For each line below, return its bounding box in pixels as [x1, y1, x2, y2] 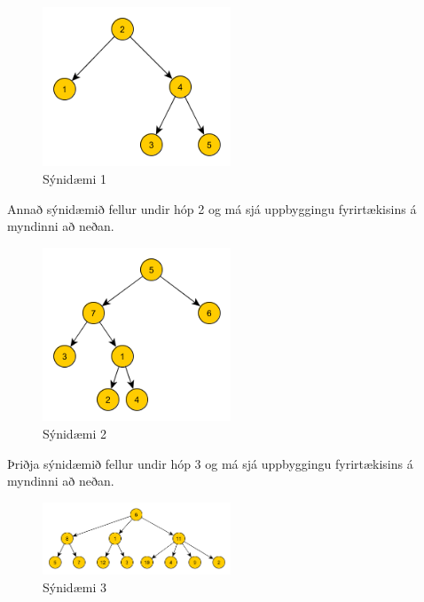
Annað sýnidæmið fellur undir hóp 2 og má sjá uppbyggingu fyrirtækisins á [7, 199, 417, 218]
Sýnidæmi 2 [43, 424, 106, 443]
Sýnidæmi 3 [43, 577, 106, 596]
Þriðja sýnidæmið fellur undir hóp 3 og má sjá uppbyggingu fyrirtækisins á [7, 454, 413, 472]
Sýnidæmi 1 [43, 169, 106, 187]
